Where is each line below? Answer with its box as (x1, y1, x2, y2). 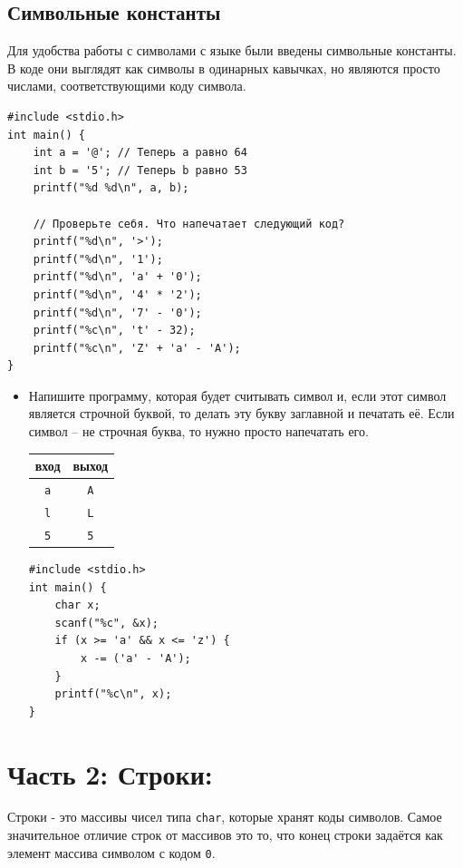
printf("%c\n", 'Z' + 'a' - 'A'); (33, 341, 241, 355)
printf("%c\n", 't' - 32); (33, 324, 196, 337)
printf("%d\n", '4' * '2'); (33, 288, 202, 301)
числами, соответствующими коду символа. (7, 76, 246, 95)
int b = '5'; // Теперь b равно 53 (33, 163, 247, 177)
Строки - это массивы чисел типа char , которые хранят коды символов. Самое (7, 807, 442, 826)
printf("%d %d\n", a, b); (33, 181, 189, 195)
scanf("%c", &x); (54, 616, 159, 629)
